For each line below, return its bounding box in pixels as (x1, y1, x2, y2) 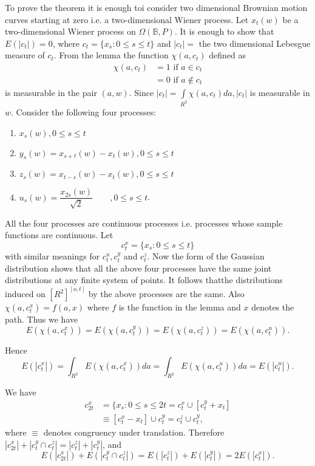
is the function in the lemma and (118, 301, 241, 314)
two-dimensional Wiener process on (5, 25, 136, 38)
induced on (5, 287, 46, 300)
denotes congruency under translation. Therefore (43, 425, 225, 438)
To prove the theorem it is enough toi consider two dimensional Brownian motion (5, 1, 308, 13)
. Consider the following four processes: (11, 105, 157, 118)
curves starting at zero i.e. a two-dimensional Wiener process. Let (5, 13, 249, 26)
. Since (129, 86, 154, 99)
